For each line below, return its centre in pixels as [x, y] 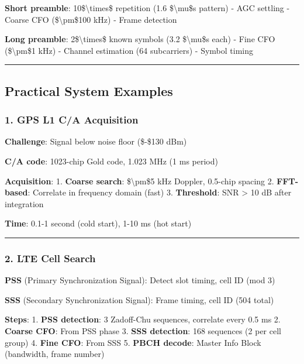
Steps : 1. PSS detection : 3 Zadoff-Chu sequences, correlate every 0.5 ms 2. [143, 319]
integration [24, 203]
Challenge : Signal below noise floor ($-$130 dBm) [96, 141]
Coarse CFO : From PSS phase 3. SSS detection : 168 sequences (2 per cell [143, 330]
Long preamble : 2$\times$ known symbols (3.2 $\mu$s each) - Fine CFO [140, 39]
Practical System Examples [89, 90]
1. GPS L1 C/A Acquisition [72, 120]
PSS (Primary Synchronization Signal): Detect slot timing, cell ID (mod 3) [140, 280]
